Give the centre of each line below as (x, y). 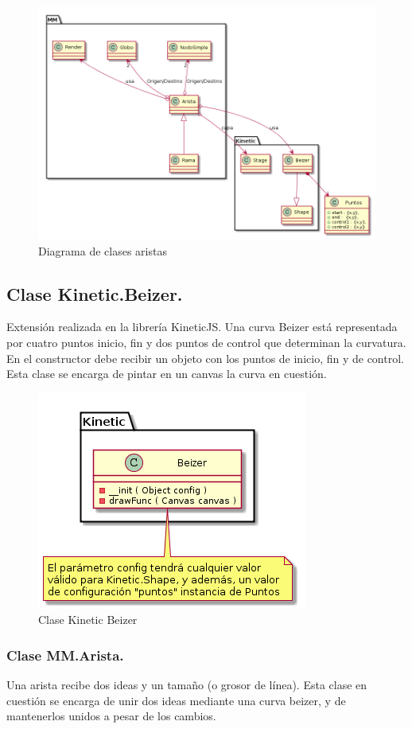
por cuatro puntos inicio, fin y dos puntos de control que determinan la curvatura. (206, 342)
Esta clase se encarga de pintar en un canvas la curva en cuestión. (167, 374)
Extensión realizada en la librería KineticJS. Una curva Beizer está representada (202, 327)
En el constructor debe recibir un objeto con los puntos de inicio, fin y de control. (205, 358)
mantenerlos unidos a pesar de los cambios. (111, 716)
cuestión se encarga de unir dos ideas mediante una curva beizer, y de (176, 700)
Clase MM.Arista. (65, 655)
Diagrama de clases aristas (103, 250)
